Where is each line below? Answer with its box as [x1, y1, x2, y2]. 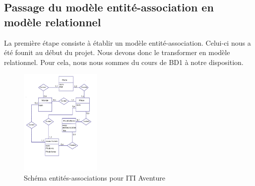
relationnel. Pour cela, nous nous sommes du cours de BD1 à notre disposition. [4, 57, 244, 67]
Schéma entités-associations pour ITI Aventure [24, 172, 166, 183]
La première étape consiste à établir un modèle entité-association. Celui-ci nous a [4, 37, 251, 48]
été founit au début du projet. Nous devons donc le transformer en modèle [4, 47, 230, 58]
